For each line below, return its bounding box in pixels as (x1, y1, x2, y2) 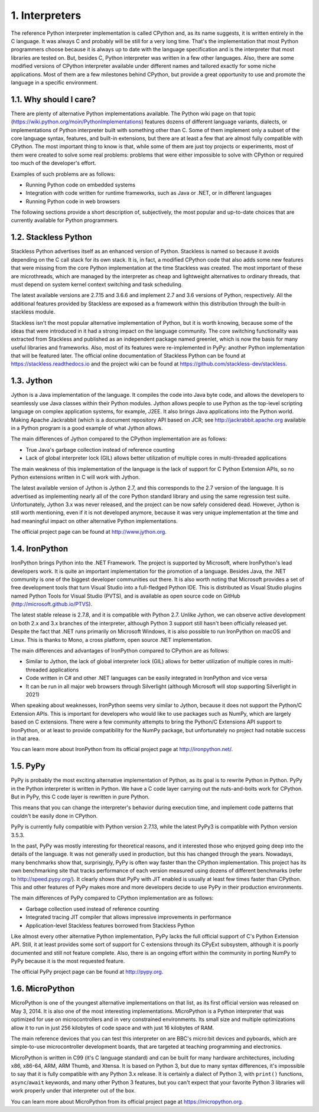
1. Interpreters (11, 9, 82, 22)
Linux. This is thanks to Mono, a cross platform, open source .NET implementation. (11, 636, 212, 643)
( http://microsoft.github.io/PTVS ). (11, 601, 93, 608)
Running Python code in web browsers (25, 198, 121, 205)
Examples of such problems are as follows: (11, 170, 115, 177)
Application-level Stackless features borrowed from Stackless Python (25, 922, 195, 929)
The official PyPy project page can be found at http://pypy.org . (11, 968, 164, 976)
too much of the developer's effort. (11, 159, 96, 167)
